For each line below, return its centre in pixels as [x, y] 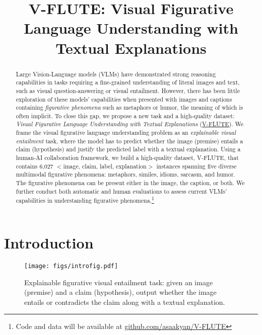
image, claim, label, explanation [105, 166]
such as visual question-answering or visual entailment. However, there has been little [128, 90]
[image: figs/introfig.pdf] [71, 266]
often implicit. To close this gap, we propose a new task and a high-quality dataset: [125, 115]
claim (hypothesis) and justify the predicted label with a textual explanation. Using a [128, 149]
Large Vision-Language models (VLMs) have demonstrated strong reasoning [116, 74]
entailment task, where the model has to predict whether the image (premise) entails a [129, 141]
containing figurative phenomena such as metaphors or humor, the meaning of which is [129, 107]
